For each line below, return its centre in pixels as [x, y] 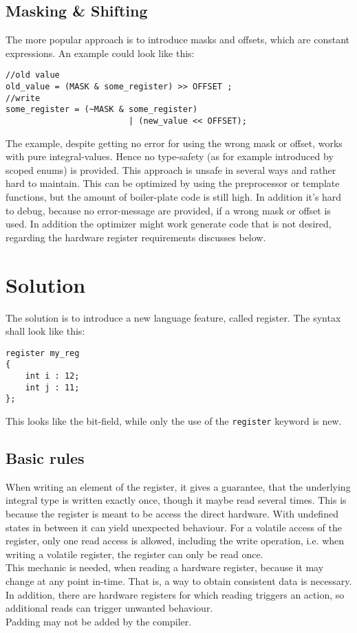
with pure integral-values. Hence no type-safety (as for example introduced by [170, 156]
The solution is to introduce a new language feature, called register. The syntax [173, 317]
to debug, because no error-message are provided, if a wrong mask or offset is [168, 210]
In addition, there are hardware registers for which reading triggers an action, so [175, 594]
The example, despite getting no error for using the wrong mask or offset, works [174, 143]
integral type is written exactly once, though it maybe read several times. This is [176, 500]
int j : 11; [52, 387]
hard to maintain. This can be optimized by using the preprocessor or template [173, 183]
